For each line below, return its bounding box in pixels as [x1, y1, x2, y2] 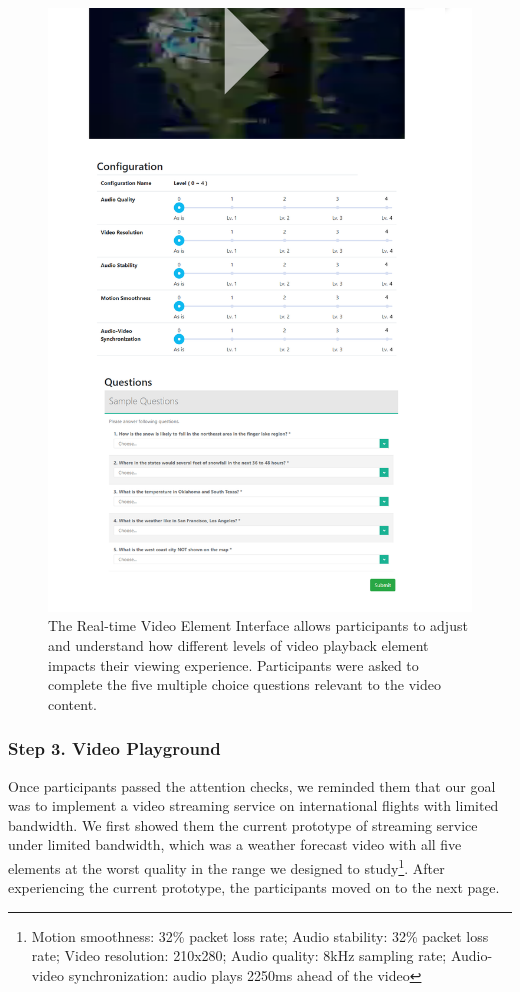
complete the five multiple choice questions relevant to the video [48, 674, 441, 695]
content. [48, 693, 97, 714]
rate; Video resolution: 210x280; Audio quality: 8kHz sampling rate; [31, 945, 447, 966]
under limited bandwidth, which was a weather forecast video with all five [8, 834, 462, 855]
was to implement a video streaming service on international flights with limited [8, 795, 499, 816]
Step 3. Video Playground [8, 736, 221, 761]
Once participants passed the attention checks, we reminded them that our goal [8, 775, 496, 796]
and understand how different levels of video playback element [48, 635, 429, 656]
